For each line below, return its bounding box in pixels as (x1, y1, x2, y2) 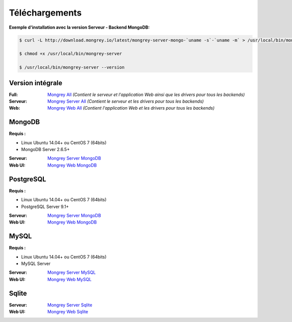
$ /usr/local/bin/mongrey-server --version (19, 65, 125, 70)
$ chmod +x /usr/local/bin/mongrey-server (19, 51, 122, 57)
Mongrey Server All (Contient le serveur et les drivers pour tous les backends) (47, 98, 204, 104)
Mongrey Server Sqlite (47, 302, 92, 308)
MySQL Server (21, 261, 51, 266)
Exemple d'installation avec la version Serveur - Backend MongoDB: (9, 24, 150, 30)
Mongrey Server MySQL (47, 269, 96, 275)
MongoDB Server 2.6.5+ (21, 147, 70, 152)
